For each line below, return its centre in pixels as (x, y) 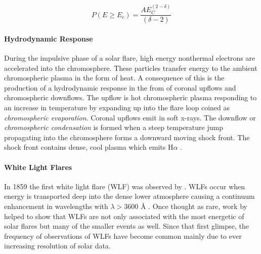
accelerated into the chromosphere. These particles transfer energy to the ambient (131, 68)
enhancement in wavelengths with (56, 206)
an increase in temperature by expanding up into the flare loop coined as (117, 108)
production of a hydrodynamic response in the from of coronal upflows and (120, 87)
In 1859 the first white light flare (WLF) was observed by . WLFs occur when (125, 186)
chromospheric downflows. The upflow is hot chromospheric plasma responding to (130, 97)
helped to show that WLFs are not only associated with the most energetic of (124, 216)
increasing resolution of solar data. (57, 246)
